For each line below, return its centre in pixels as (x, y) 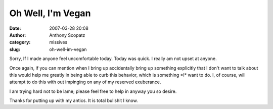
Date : (15, 28)
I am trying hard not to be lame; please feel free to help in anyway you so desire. (93, 91)
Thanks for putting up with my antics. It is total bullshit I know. (74, 100)
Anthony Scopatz (67, 35)
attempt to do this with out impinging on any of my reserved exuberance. (85, 82)
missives (58, 42)
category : (20, 42)
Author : (18, 35)
